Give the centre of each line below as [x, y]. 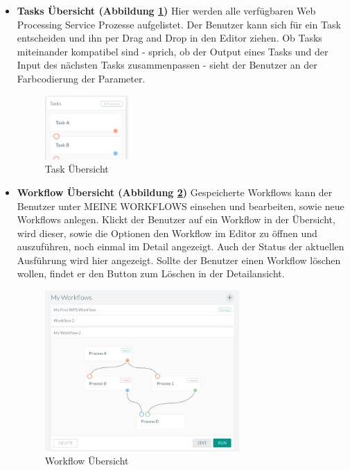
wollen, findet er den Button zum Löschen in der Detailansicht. [151, 273]
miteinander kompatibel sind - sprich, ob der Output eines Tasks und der [173, 51]
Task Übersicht [77, 169]
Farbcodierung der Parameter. [81, 78]
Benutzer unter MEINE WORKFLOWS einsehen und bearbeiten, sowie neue [181, 206]
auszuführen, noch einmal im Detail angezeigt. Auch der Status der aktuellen [181, 246]
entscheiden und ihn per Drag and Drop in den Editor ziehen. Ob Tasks [169, 38]
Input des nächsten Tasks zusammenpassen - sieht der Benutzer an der [167, 65]
